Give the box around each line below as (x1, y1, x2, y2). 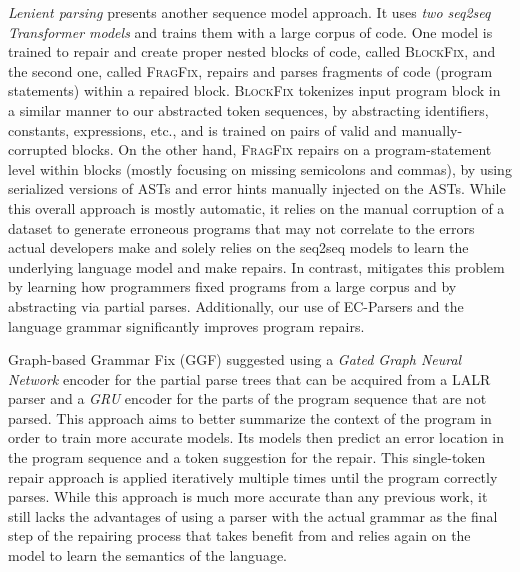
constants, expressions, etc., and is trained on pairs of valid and (8, 119, 397, 140)
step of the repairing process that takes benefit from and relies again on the (8, 525, 471, 546)
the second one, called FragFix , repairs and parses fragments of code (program (8, 60, 493, 81)
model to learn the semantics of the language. (8, 545, 288, 566)
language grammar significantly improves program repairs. (8, 315, 365, 336)
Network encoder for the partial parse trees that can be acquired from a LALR (8, 368, 491, 389)
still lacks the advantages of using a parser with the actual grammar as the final (8, 505, 498, 526)
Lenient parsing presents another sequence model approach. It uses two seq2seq (8, 2, 491, 22)
